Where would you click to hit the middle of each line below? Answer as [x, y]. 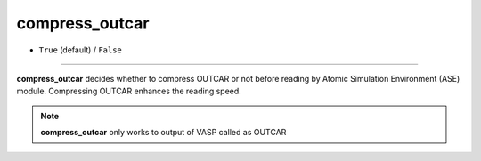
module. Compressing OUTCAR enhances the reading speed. [129, 91]
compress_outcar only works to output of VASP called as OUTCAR [163, 133]
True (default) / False [80, 50]
